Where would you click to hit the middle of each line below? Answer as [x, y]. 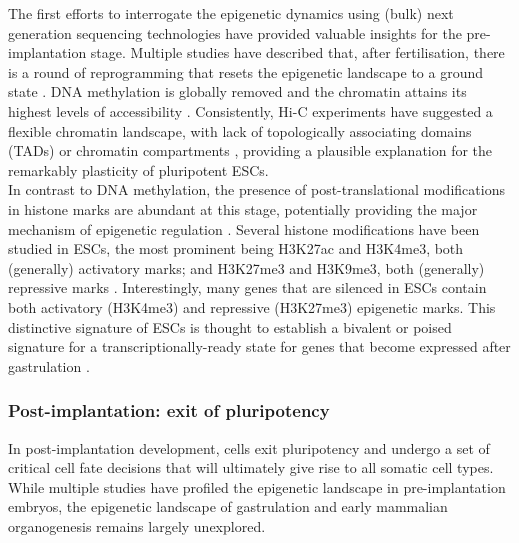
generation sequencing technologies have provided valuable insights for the [235, 32]
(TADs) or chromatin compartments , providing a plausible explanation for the [250, 150]
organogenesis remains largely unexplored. [137, 525]
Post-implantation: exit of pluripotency [169, 410]
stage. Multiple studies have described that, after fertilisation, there [297, 52]
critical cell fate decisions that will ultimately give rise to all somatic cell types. [251, 467]
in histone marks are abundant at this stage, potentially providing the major [243, 208]
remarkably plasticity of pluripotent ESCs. [138, 169]
